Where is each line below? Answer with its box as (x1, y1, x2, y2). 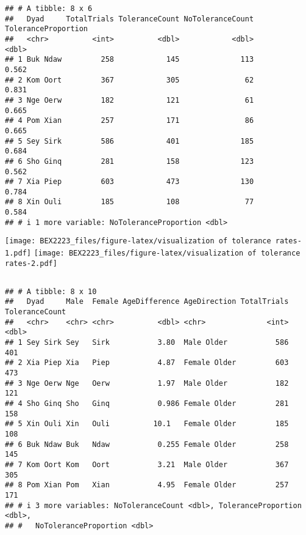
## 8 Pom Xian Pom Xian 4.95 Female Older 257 (5, 481, 289, 490)
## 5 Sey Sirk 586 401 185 (5, 136, 254, 146)
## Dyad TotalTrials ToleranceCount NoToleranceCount (5, 14, 254, 23)
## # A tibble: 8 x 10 (5, 287, 97, 296)
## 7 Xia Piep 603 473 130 (5, 177, 254, 186)
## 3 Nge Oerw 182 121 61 (5, 95, 254, 105)
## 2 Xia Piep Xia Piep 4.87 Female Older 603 (5, 358, 289, 367)
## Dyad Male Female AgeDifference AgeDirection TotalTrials (5, 297, 289, 306)
